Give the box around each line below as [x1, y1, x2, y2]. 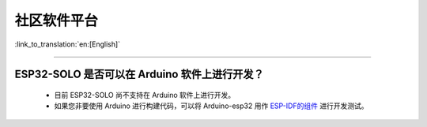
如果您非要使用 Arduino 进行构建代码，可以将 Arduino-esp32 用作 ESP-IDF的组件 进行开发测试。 [54, 101, 368, 110]
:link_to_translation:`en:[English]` [14, 39, 121, 49]
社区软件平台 [14, 12, 99, 29]
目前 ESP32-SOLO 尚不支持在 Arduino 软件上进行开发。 [54, 90, 236, 99]
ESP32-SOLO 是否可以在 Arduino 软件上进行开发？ [14, 68, 264, 81]
